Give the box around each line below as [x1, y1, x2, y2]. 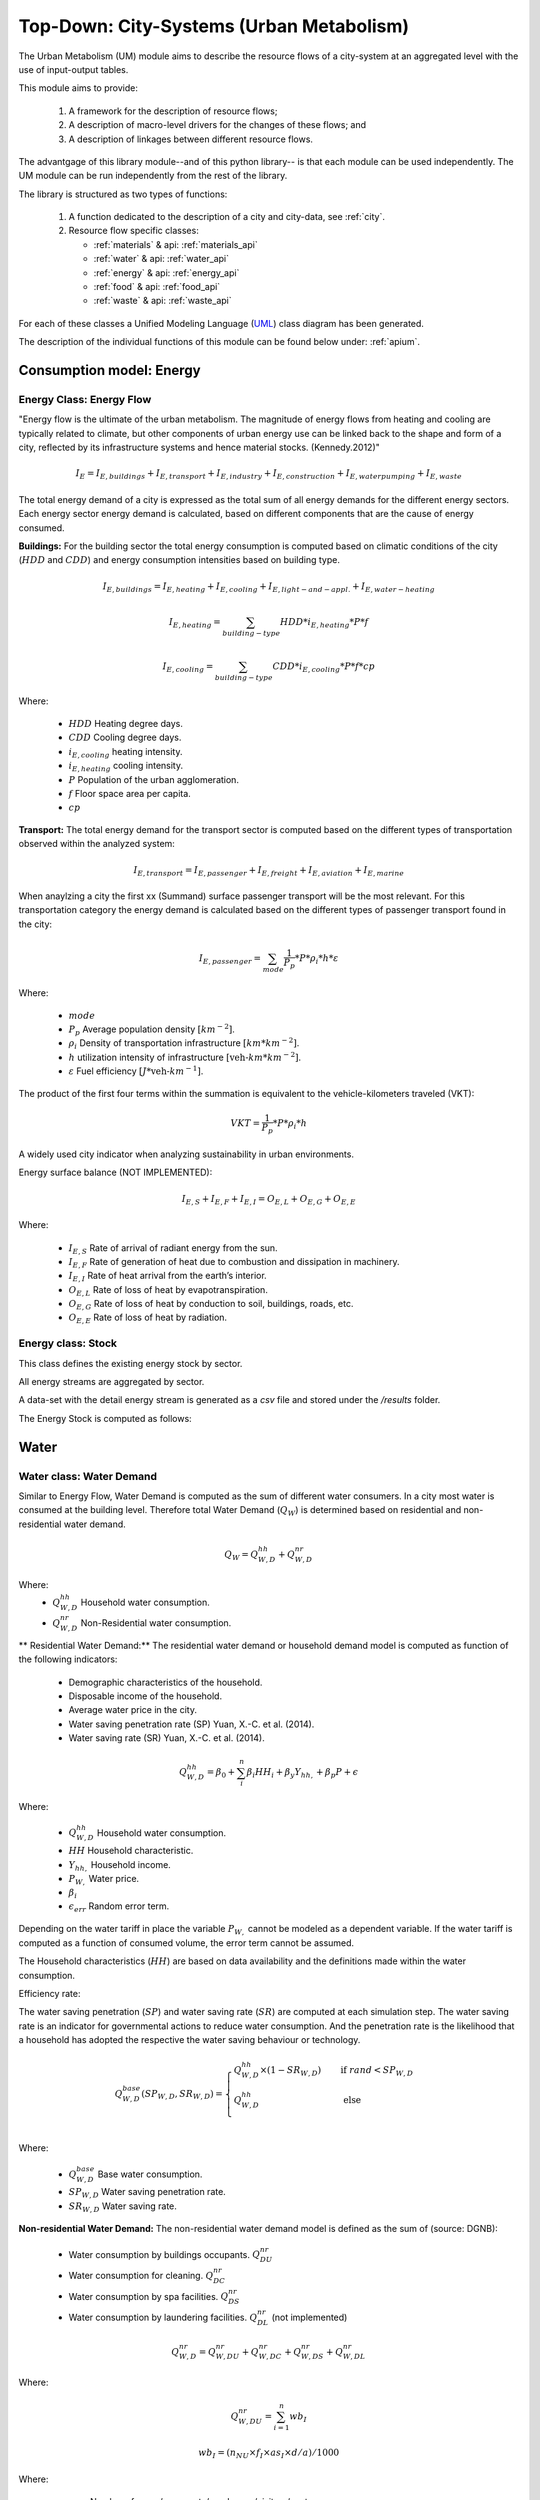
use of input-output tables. [18, 63, 129, 75]
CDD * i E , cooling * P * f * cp [272, 660, 375, 674]
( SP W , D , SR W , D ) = [141, 2088, 224, 2102]
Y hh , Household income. [68, 1858, 172, 1873]
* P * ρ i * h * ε [294, 952, 339, 966]
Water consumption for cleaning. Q [68, 2269, 214, 2281]
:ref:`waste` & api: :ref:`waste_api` [93, 295, 232, 307]
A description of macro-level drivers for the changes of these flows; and [68, 119, 367, 131]
